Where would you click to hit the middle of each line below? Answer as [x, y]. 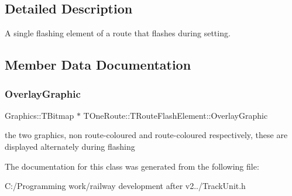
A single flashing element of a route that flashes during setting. [118, 33]
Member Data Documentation [98, 65]
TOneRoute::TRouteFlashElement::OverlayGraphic [176, 115]
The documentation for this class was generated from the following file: [132, 166]
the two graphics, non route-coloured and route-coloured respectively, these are [146, 135]
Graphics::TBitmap [39, 115]
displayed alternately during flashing [70, 146]
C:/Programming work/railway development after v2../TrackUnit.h [125, 186]
